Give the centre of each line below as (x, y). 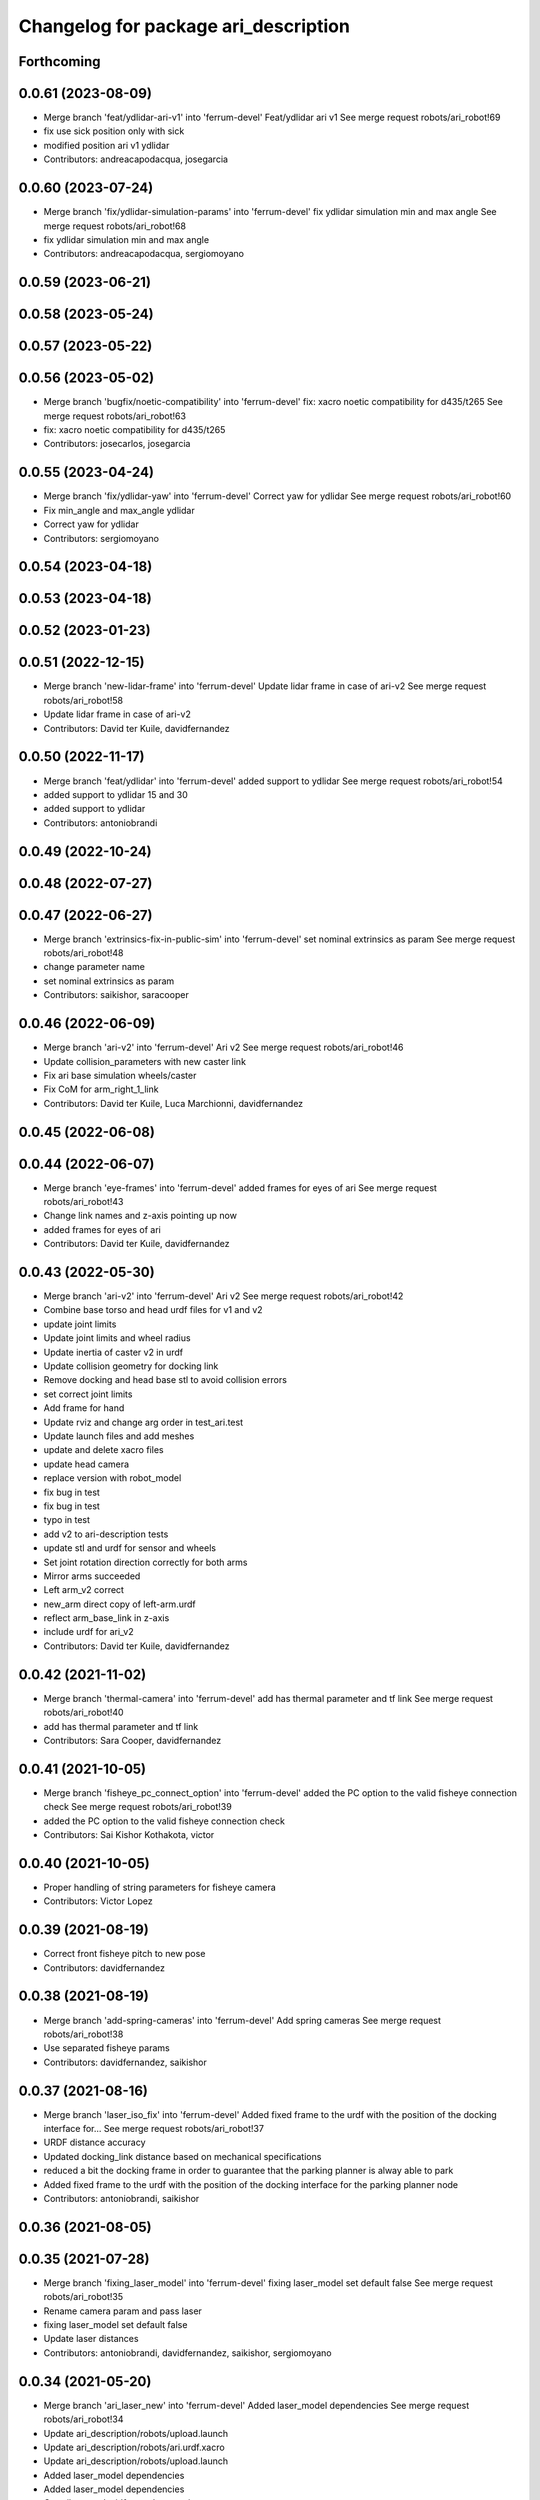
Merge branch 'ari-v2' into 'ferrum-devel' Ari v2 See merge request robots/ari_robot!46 (223, 1047)
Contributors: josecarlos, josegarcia (117, 444)
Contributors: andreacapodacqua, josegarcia (136, 159)
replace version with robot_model (112, 1478)
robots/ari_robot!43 (83, 1202)
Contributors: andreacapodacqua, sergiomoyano (144, 254)
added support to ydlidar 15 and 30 (116, 794)
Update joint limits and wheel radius (117, 1338)
